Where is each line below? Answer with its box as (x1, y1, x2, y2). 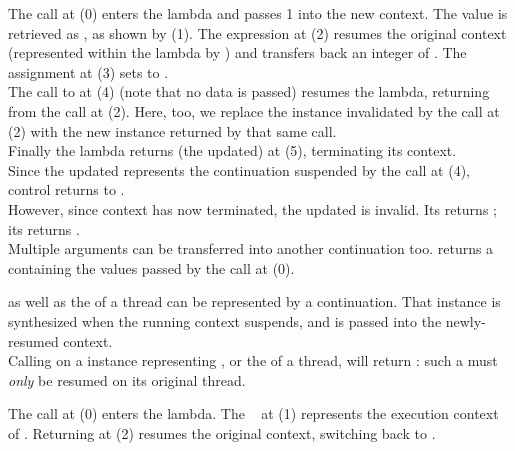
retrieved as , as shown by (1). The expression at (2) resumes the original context (8, 22, 507, 43)
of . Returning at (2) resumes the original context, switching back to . (8, 422, 436, 443)
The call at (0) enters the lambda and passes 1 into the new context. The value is (8, 3, 508, 23)
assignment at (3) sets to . (8, 61, 169, 82)
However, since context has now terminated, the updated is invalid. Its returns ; (8, 198, 497, 219)
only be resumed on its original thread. (8, 369, 246, 390)
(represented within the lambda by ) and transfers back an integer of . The (8, 42, 467, 63)
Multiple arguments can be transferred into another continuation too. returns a (8, 238, 494, 259)
